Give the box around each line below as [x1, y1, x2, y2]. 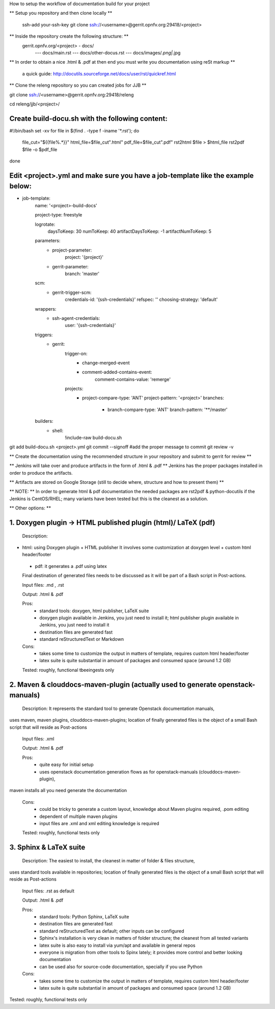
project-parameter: [52, 247, 92, 253]
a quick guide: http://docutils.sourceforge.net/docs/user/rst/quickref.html [22, 70, 176, 76]
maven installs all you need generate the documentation [9, 787, 127, 794]
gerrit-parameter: [52, 263, 89, 269]
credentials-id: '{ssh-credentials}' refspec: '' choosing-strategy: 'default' [65, 296, 218, 303]
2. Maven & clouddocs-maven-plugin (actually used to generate [9, 680, 217, 689]
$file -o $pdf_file [22, 146, 58, 152]
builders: [35, 418, 53, 424]
